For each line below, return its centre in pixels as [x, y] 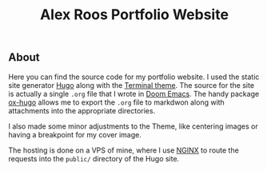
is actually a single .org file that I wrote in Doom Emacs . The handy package [134, 93]
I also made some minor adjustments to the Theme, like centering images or [133, 126]
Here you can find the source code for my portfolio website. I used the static [134, 77]
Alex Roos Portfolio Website [134, 15]
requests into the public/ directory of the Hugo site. [94, 158]
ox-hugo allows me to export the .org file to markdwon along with [117, 102]
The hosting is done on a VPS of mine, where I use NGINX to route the [124, 150]
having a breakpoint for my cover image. [75, 134]
